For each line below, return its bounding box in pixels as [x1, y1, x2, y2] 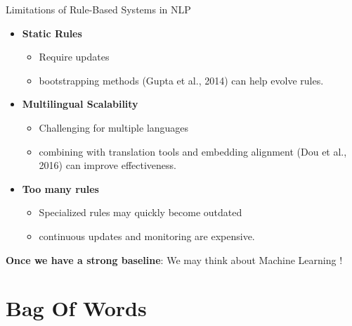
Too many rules [22, 181, 99, 196]
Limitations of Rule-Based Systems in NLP [6, 2, 191, 16]
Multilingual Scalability [22, 96, 138, 111]
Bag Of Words [6, 294, 147, 322]
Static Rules [22, 25, 82, 40]
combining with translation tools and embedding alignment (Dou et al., [39, 144, 347, 158]
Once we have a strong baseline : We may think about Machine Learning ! [6, 252, 343, 267]
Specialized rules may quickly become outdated [39, 205, 242, 220]
